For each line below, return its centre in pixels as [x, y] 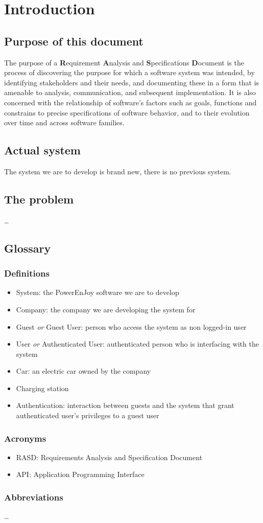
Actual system [42, 150]
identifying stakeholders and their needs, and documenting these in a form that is [132, 82]
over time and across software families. [64, 122]
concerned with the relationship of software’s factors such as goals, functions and [130, 102]
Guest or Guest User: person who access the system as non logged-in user [131, 326]
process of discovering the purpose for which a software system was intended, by [129, 72]
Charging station [42, 388]
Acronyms [25, 438]
